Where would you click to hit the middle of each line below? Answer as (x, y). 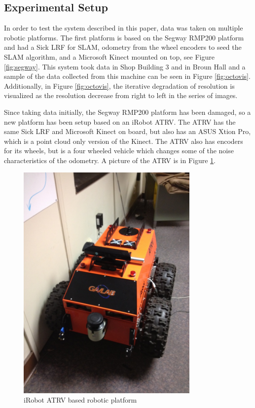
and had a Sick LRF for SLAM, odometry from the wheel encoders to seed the (123, 47)
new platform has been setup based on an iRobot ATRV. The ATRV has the (120, 121)
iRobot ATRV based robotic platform (80, 400)
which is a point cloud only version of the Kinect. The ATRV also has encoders (124, 141)
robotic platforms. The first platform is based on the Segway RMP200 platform (124, 37)
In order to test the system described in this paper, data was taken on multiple (124, 28)
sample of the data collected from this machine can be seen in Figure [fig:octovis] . (127, 76)
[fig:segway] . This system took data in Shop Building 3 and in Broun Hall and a (125, 66)
